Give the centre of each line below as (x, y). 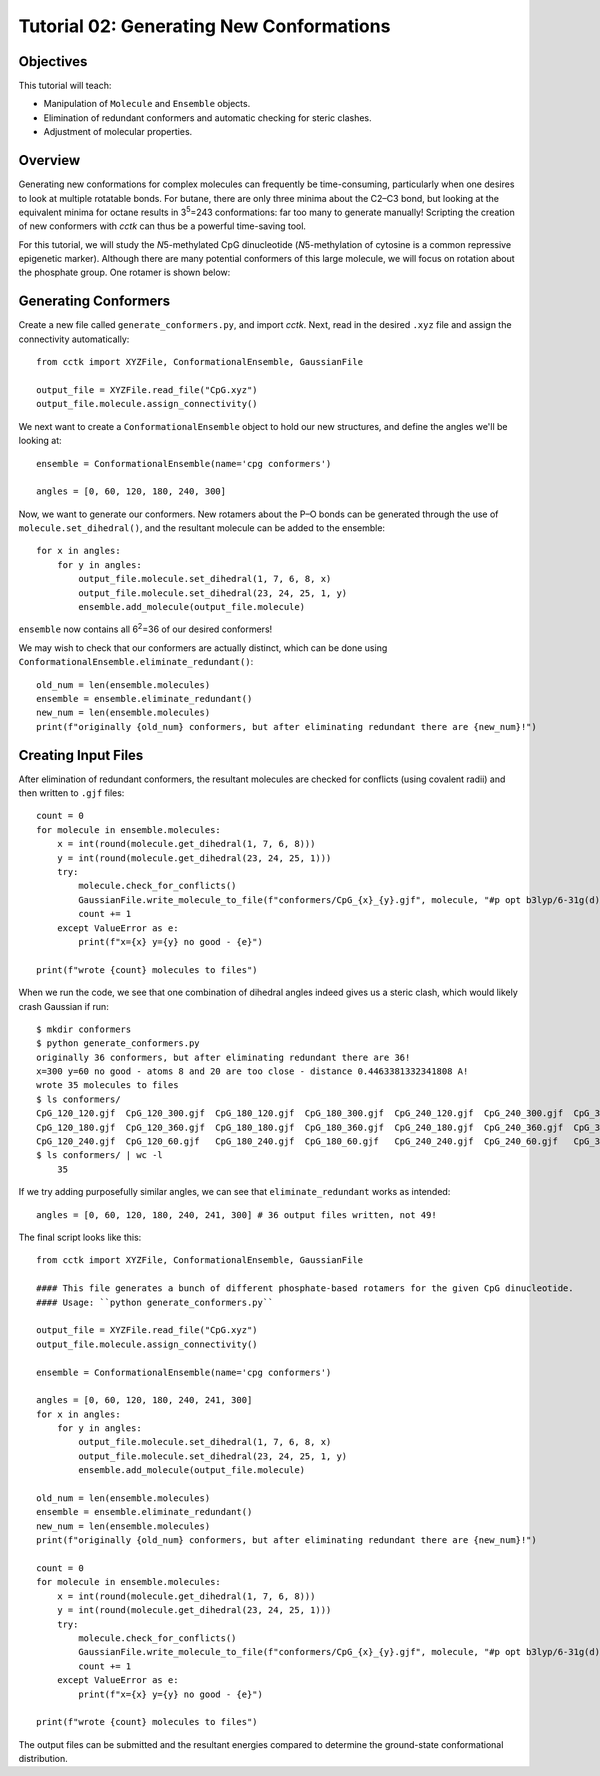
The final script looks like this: (80, 1237)
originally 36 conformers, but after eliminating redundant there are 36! (223, 1057)
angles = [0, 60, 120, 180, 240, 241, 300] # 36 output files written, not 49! (236, 1214)
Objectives (53, 61)
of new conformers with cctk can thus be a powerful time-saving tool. (162, 226)
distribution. (43, 1759)
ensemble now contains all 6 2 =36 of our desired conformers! (145, 628)
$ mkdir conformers (84, 1029)
